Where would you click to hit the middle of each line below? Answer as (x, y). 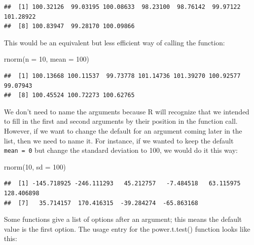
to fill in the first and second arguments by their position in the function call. (121, 121)
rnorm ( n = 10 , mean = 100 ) (47, 59)
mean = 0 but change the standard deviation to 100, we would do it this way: (121, 150)
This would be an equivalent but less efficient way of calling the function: (114, 42)
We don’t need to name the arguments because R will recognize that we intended (127, 111)
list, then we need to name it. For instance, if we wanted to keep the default (119, 140)
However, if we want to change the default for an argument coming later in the (123, 130)
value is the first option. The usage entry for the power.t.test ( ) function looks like (127, 228)
